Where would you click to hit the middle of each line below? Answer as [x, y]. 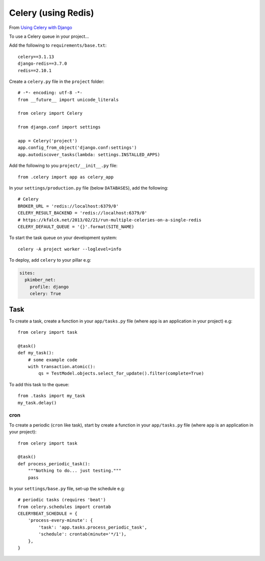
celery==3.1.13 [36, 57]
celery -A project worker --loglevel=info [70, 249]
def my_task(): [36, 353]
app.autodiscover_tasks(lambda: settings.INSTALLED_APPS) [89, 154]
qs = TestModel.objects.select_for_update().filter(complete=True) [121, 374]
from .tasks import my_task [52, 396]
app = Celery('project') [48, 141]
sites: [27, 273]
